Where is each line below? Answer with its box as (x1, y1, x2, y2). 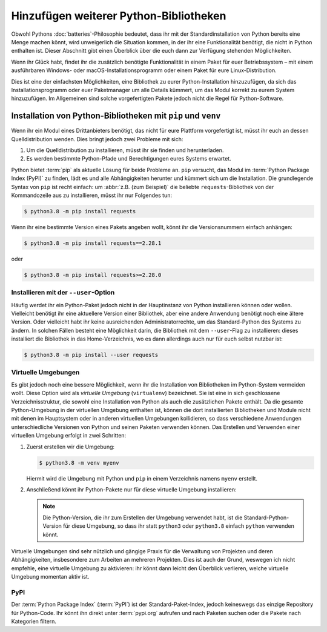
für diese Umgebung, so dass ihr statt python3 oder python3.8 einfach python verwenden (62, 522, 295, 530)
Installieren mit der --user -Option (11, 288, 115, 297)
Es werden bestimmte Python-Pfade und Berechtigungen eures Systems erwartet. (26, 155, 231, 162)
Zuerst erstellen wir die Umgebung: (26, 443, 115, 450)
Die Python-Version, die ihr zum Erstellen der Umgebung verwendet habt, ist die (42, 514, 243, 521)
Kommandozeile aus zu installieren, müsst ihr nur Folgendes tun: (11, 191, 173, 199)
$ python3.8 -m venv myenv (39, 459, 119, 466)
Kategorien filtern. (11, 618, 57, 625)
